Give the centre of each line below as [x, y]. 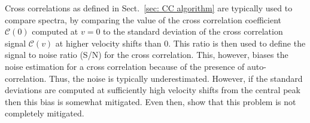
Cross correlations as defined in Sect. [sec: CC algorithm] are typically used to [149, 8]
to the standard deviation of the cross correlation [193, 31]
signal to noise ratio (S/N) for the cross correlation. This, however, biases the [147, 55]
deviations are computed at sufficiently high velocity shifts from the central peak [153, 90]
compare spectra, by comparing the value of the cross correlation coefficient [143, 19]
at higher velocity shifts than [108, 43]
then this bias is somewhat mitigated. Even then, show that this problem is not [151, 101]
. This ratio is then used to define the [237, 43]
